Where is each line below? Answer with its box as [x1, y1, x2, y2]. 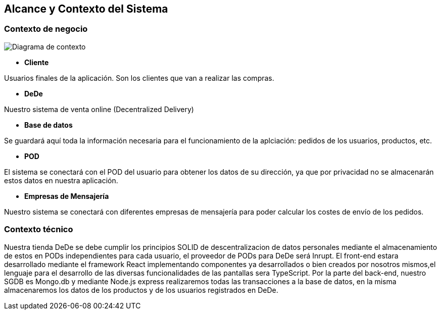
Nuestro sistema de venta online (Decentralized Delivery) [4, 104, 194, 114]
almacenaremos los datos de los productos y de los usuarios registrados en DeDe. [4, 285, 278, 294]
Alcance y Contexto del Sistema [4, 3, 168, 15]
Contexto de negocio [4, 24, 88, 34]
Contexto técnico [4, 224, 73, 235]
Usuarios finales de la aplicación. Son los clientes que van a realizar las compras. [4, 73, 274, 82]
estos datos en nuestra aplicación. [4, 176, 118, 185]
